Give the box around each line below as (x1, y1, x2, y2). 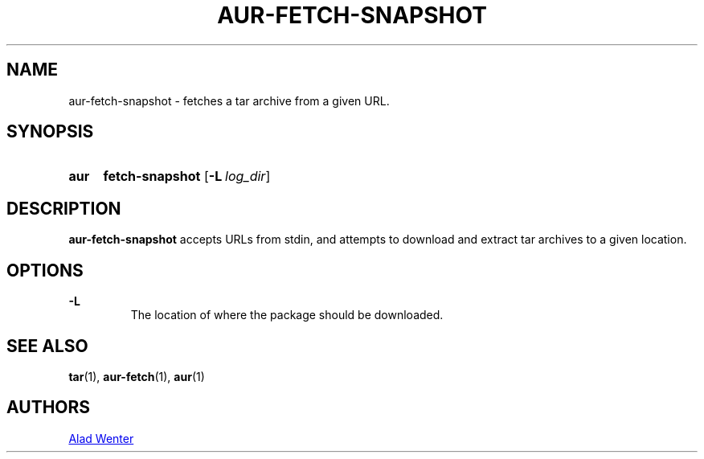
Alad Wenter (68, 431, 134, 445)
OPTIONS (6, 260, 84, 281)
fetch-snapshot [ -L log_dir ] (103, 168, 271, 185)
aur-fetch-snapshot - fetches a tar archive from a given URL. (68, 93, 390, 108)
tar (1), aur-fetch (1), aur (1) (68, 369, 205, 383)
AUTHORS (6, 397, 91, 418)
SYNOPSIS (6, 121, 94, 142)
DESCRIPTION (6, 198, 121, 219)
